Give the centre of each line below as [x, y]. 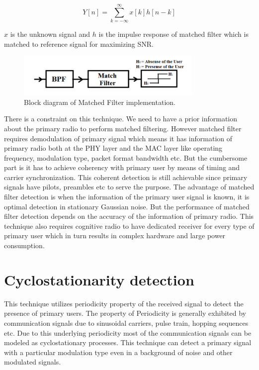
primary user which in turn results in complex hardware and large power [115, 235]
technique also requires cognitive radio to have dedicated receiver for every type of [129, 226]
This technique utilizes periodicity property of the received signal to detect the [124, 303]
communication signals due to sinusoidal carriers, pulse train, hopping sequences [126, 323]
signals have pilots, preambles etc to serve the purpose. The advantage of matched [129, 187]
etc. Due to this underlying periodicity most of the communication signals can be [128, 332]
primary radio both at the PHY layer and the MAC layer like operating [113, 148]
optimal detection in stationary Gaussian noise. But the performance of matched [127, 206]
